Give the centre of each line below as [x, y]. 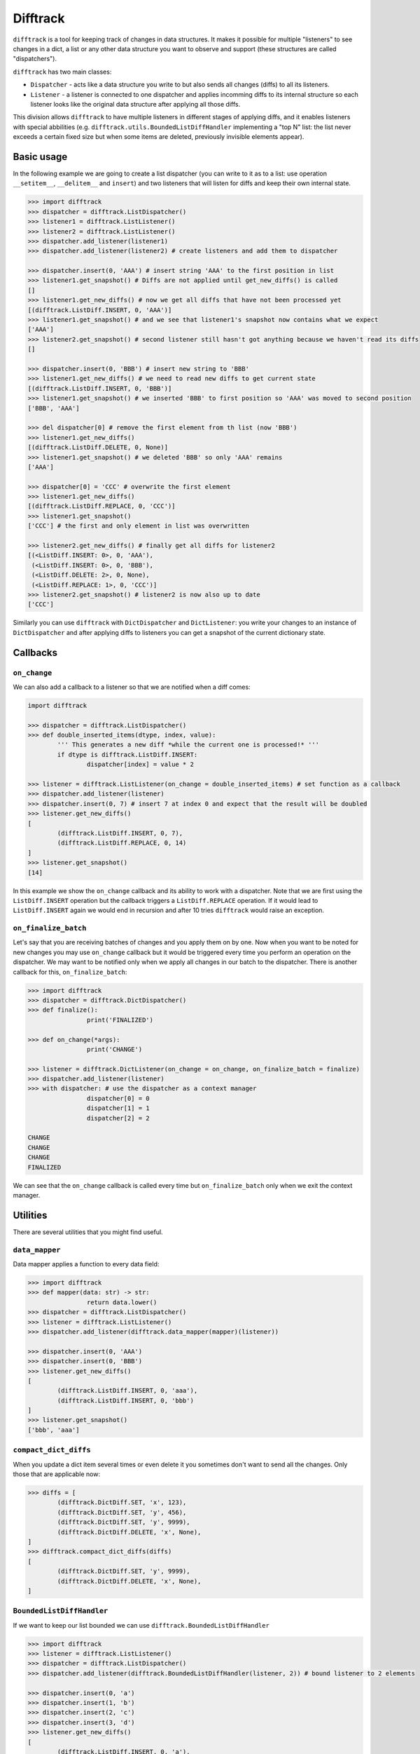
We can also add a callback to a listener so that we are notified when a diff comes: [132, 687]
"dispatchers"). [35, 59]
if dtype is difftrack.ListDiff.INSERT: [127, 755]
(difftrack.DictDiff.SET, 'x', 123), [122, 1502]
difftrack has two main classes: [62, 72]
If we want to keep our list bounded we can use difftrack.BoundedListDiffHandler [141, 1625]
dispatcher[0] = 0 [118, 1098]
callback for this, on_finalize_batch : [70, 972]
